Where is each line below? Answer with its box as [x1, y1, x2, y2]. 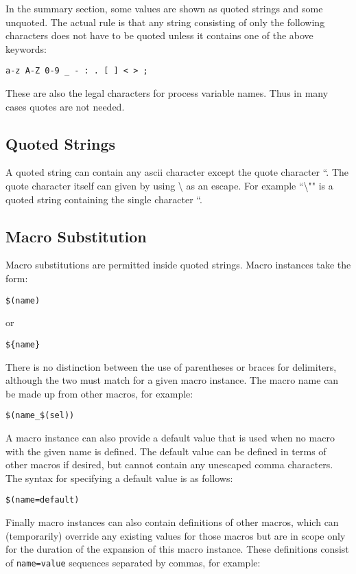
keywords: [5, 41, 47, 56]
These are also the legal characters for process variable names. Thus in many [5, 86, 329, 100]
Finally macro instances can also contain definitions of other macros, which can [5, 514, 339, 529]
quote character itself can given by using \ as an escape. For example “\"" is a [5, 179, 333, 193]
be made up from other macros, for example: [5, 386, 193, 400]
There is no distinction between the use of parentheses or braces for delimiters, [5, 359, 337, 374]
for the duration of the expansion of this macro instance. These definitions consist [5, 542, 349, 556]
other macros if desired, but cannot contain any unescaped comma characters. [5, 457, 333, 472]
